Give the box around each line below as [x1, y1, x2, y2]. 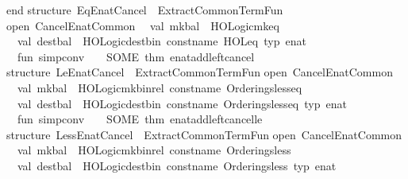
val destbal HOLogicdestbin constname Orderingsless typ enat [17, 157, 337, 173]
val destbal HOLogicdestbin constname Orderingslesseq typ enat [17, 95, 347, 111]
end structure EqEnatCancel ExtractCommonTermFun [6, 2, 283, 18]
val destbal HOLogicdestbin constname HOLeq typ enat [17, 33, 306, 49]
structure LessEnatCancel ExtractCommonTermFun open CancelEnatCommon [6, 126, 402, 142]
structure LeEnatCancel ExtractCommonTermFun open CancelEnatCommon [6, 64, 393, 80]
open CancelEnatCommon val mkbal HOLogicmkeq [6, 17, 279, 33]
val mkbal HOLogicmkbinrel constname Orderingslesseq [17, 79, 302, 95]
